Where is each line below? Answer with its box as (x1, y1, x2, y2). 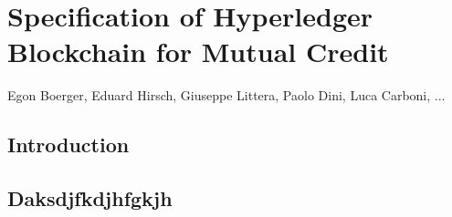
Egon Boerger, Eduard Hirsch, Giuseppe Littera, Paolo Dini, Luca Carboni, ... (7, 86, 446, 105)
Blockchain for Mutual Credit (7, 33, 389, 70)
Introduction (7, 130, 130, 159)
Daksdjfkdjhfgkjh (7, 184, 173, 212)
